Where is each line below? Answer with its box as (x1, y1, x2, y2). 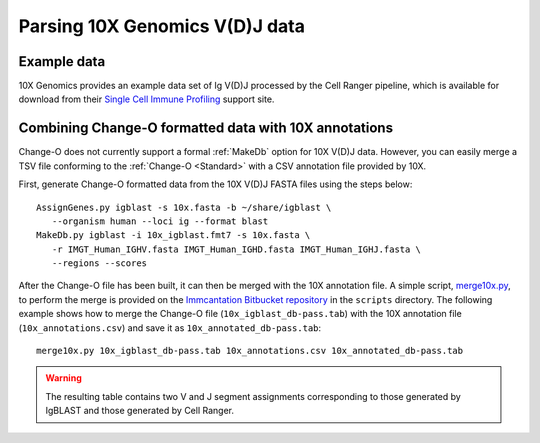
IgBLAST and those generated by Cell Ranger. (45, 405, 235, 417)
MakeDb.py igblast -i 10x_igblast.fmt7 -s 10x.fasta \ (36, 230, 311, 241)
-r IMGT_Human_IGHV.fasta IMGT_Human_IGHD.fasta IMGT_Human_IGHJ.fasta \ (51, 243, 422, 255)
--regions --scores (51, 258, 148, 269)
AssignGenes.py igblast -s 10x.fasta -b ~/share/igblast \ (36, 201, 332, 213)
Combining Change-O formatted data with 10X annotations (18, 120, 394, 137)
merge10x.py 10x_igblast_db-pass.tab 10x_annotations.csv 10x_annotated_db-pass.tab (36, 345, 464, 357)
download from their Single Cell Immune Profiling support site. (18, 93, 275, 105)
